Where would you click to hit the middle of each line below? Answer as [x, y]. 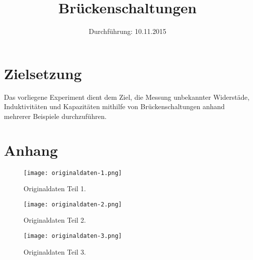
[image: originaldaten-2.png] [73, 204]
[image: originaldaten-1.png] [73, 173]
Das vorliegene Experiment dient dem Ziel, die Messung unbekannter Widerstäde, [127, 97]
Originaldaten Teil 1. [55, 188]
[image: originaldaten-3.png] [73, 236]
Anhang [31, 150]
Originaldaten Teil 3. [55, 251]
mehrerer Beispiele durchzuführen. [55, 116]
